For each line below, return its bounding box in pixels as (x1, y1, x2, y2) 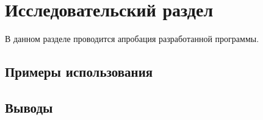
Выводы (5, 97, 53, 116)
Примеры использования (5, 62, 153, 81)
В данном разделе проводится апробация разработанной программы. (5, 32, 259, 45)
